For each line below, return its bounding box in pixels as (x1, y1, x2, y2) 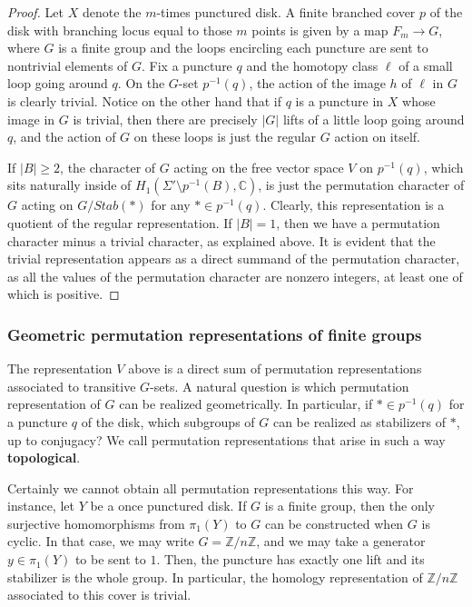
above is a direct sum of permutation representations (128, 359, 422, 378)
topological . (7, 448, 81, 467)
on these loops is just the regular (133, 127, 317, 146)
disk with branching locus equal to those (7, 20, 232, 39)
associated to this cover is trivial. (7, 585, 192, 604)
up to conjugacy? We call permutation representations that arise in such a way (7, 430, 446, 449)
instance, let (7, 496, 74, 515)
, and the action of (13, 127, 116, 146)
